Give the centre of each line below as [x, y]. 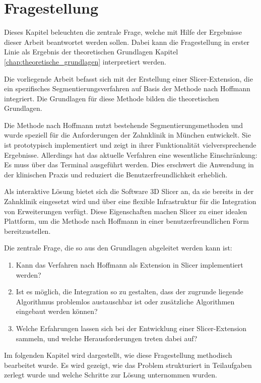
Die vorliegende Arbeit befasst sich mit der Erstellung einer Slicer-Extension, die [128, 78]
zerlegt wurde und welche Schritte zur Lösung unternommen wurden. [111, 375]
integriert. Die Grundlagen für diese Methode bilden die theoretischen [112, 98]
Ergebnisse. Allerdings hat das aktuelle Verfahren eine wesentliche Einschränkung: [131, 154]
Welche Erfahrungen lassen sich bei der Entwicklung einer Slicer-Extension [131, 328]
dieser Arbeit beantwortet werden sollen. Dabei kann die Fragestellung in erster [127, 42]
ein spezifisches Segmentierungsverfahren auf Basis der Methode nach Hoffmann [127, 88]
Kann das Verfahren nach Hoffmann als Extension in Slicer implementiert [129, 265]
